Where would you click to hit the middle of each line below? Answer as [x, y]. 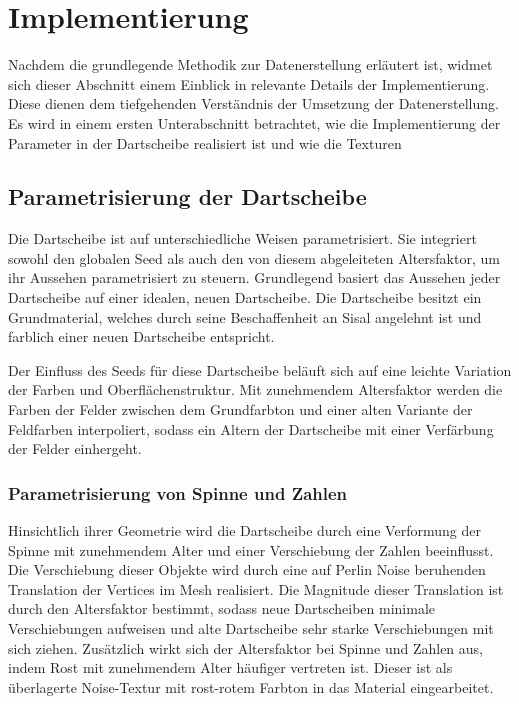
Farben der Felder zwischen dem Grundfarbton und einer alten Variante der [240, 409]
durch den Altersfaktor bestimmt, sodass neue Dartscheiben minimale [222, 608]
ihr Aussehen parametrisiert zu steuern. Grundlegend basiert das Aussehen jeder [254, 277]
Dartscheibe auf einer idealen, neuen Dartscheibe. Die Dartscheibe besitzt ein [245, 297]
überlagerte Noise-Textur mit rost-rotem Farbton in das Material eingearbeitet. [251, 686]
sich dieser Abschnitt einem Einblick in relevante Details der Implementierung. [249, 83]
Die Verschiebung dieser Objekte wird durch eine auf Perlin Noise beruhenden [247, 569]
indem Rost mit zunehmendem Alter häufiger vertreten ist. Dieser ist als [230, 667]
